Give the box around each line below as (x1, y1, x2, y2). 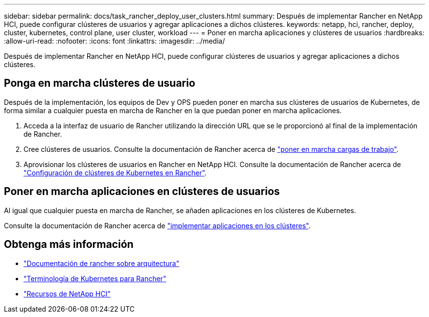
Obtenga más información (4, 238, 134, 251)
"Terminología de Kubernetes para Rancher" (24, 274, 167, 283)
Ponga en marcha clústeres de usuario (4, 77, 195, 90)
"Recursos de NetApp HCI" (24, 289, 111, 298)
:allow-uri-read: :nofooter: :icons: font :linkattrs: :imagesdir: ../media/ (4, 37, 225, 45)
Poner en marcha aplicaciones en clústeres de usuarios (4, 185, 280, 198)
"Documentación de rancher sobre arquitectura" (24, 259, 179, 268)
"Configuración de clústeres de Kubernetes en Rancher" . (24, 168, 207, 177)
